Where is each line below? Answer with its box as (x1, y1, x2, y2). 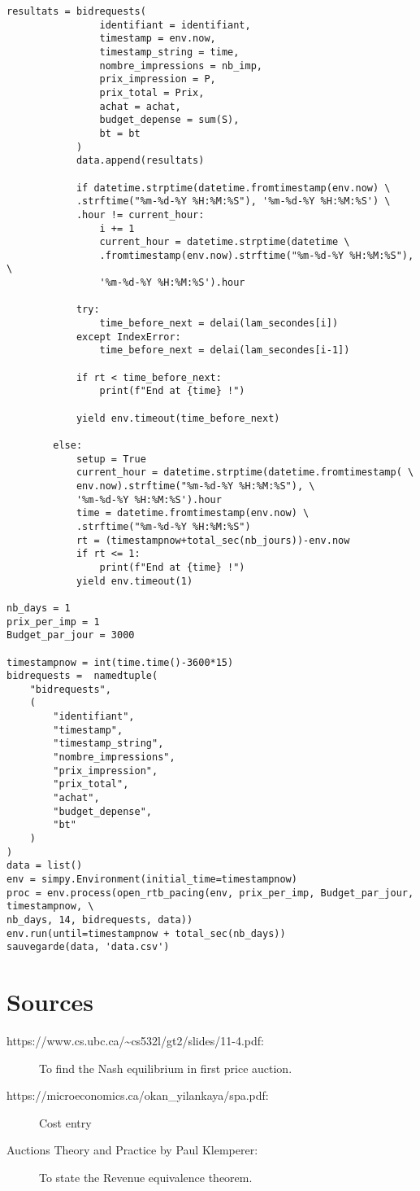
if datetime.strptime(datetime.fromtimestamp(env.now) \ (76, 182, 391, 194)
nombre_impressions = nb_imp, (99, 59, 262, 72)
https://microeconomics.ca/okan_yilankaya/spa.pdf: (6, 1087, 269, 1104)
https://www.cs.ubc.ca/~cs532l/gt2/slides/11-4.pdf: (6, 1032, 264, 1049)
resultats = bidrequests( (6, 6, 146, 17)
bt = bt (99, 127, 141, 139)
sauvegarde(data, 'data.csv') (6, 941, 170, 953)
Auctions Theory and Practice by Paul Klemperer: (6, 1141, 258, 1158)
